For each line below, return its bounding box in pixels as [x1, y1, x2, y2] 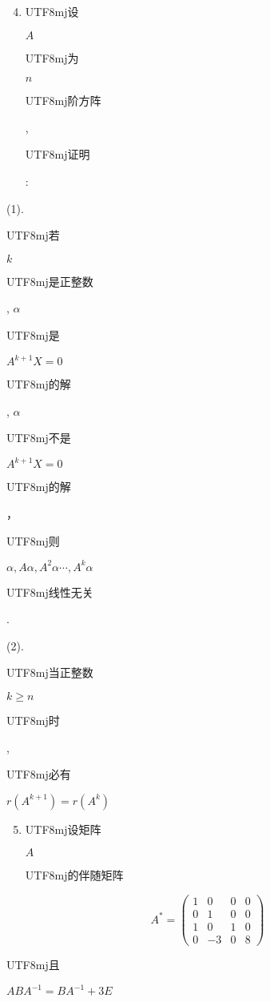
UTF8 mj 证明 [25, 146, 90, 163]
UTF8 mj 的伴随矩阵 [25, 867, 124, 883]
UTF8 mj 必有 [6, 766, 71, 783]
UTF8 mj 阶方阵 [25, 92, 101, 109]
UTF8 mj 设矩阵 [25, 820, 101, 837]
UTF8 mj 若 [6, 227, 60, 243]
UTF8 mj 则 [6, 532, 60, 549]
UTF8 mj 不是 [6, 429, 71, 446]
